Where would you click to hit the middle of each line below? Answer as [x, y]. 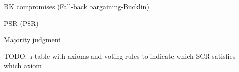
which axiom [23, 65]
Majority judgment [32, 39]
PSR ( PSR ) [21, 23]
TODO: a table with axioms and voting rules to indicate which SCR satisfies [120, 56]
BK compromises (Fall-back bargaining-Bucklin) [76, 6]
